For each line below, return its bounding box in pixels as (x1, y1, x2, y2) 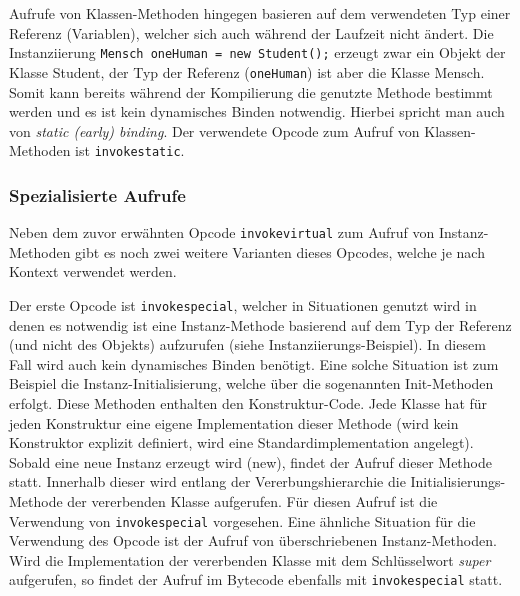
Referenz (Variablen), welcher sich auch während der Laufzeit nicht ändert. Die (9, 22, 494, 43)
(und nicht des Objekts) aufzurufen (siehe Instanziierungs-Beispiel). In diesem (9, 334, 486, 355)
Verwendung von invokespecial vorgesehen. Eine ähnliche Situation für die (9, 510, 476, 531)
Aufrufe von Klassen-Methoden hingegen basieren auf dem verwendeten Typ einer (9, 3, 511, 23)
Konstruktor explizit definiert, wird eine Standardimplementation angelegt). (9, 432, 474, 453)
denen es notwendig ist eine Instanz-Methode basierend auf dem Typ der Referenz (9, 314, 512, 335)
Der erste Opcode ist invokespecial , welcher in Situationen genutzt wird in (9, 295, 477, 315)
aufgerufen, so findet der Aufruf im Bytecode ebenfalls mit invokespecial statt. (9, 569, 503, 590)
